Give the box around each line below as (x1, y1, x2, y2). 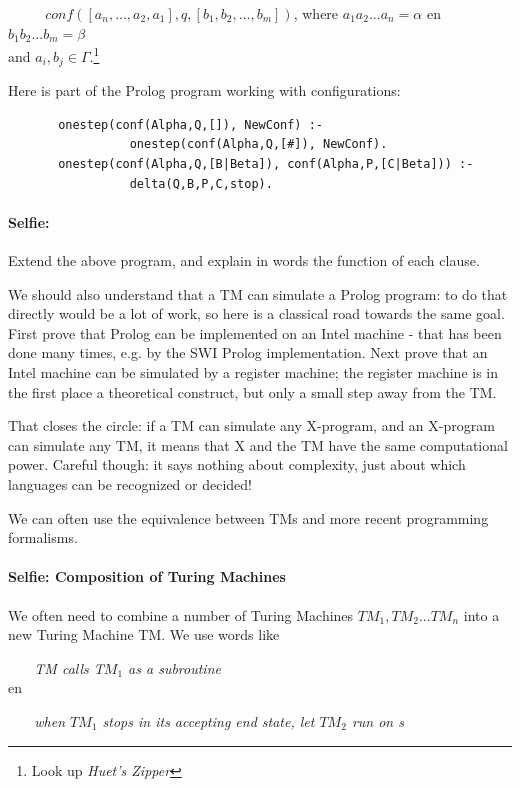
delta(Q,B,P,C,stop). (129, 176, 273, 191)
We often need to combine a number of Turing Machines (8, 604, 354, 625)
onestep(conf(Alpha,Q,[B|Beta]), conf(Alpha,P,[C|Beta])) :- (58, 157, 474, 172)
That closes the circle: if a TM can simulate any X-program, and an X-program (8, 415, 495, 436)
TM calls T (34, 657, 104, 678)
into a (463, 604, 500, 625)
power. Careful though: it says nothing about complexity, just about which (8, 454, 466, 475)
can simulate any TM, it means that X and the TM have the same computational (8, 434, 508, 455)
